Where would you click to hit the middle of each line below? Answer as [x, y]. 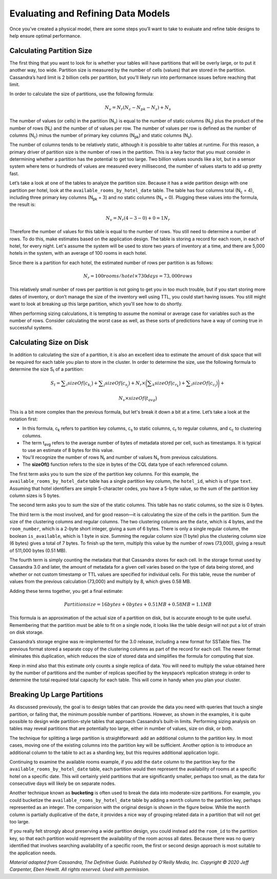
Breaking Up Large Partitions [56, 695]
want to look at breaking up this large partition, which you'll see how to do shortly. [96, 304]
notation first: [24, 419]
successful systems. [31, 328]
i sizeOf [75, 384]
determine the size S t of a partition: [47, 370]
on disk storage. [26, 632]
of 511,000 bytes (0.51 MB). [38, 550]
